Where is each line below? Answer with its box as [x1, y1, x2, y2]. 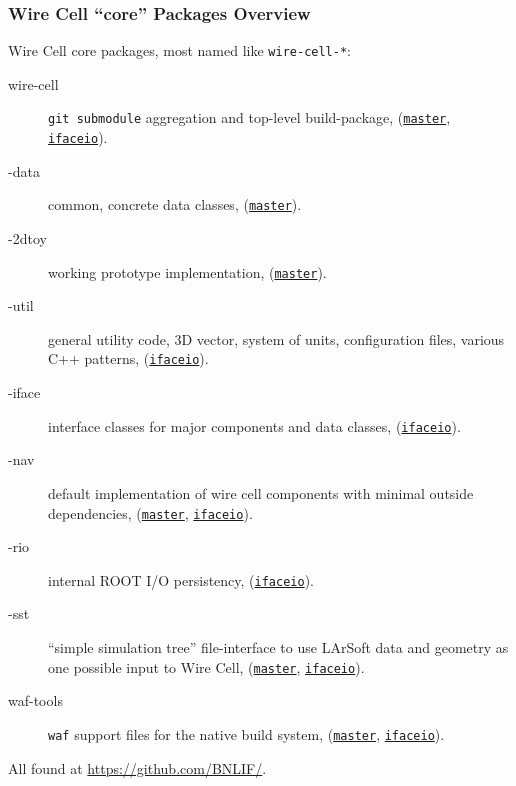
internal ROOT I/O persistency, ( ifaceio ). [48, 569, 315, 590]
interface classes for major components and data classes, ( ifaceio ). [48, 415, 461, 436]
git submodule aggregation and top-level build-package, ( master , [48, 107, 451, 128]
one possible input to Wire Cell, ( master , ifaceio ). [48, 656, 365, 677]
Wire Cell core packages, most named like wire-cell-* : [8, 40, 351, 61]
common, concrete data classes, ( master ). [48, 194, 302, 215]
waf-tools [8, 690, 63, 711]
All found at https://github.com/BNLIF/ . [8, 757, 267, 778]
